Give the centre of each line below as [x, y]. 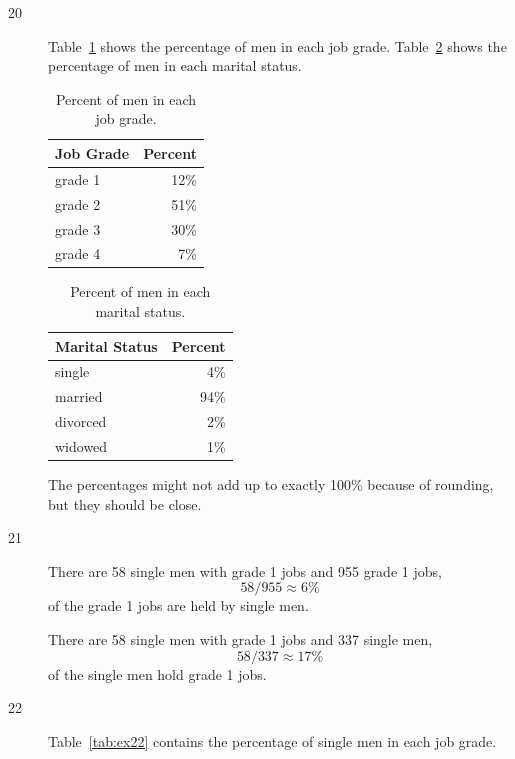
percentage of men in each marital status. [175, 65]
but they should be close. [125, 503]
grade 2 [78, 203]
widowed [81, 446]
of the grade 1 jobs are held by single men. [178, 605]
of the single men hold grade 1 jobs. [157, 673]
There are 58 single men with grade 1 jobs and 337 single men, [240, 639]
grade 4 [78, 253]
